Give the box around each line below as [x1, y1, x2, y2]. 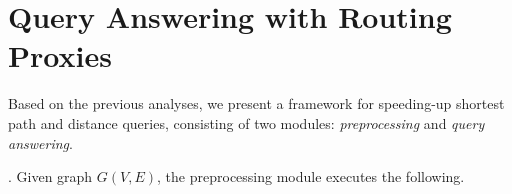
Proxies [8, 35, 112, 76]
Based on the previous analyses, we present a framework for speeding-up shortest [8, 93, 505, 114]
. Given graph [8, 166, 93, 187]
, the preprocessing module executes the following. [157, 166, 465, 187]
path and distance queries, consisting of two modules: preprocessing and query [8, 112, 485, 133]
